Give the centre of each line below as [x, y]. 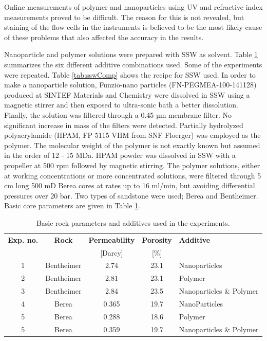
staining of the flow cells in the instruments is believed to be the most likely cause [133, 27]
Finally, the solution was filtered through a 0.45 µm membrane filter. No [118, 114]
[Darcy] [112, 252]
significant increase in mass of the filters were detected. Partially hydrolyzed [124, 125]
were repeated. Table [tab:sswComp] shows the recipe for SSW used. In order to [130, 74]
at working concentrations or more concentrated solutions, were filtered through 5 [133, 175]
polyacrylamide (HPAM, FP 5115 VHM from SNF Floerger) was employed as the [132, 135]
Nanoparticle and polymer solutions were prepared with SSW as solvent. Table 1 [131, 54]
